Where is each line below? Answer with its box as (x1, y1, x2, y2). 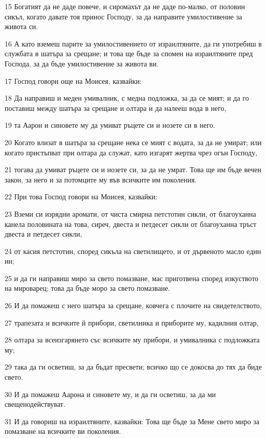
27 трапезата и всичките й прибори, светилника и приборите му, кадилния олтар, (5, 317, 259, 328)
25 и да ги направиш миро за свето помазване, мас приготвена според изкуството (5, 272, 259, 283)
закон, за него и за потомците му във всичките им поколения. (5, 174, 197, 185)
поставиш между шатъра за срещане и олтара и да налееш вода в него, (5, 102, 227, 113)
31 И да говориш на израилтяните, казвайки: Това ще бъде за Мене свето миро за (5, 416, 259, 426)
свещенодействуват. (5, 399, 65, 409)
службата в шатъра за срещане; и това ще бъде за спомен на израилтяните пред (5, 48, 253, 59)
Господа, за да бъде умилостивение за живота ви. (5, 58, 159, 68)
